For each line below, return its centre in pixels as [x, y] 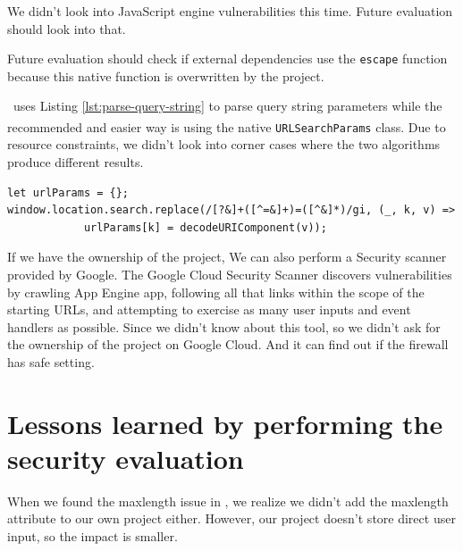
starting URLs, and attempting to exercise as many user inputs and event [209, 309]
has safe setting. [51, 361]
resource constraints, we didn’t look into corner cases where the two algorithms [224, 144]
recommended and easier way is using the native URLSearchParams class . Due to [227, 126]
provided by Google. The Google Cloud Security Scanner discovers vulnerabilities [230, 274]
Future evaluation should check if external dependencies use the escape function [227, 58]
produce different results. [76, 161]
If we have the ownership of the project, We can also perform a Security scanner [227, 257]
